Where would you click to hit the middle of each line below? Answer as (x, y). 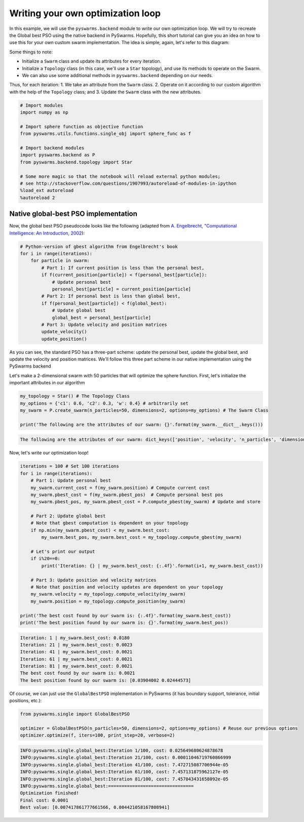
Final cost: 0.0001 (44, 800)
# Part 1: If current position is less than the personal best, (123, 268)
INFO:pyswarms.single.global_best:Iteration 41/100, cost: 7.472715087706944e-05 (124, 765)
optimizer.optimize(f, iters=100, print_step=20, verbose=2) (98, 735)
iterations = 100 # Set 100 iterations (69, 466)
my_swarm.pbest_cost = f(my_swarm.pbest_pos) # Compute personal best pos (127, 495)
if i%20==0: (46, 559)
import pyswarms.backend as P (58, 155)
